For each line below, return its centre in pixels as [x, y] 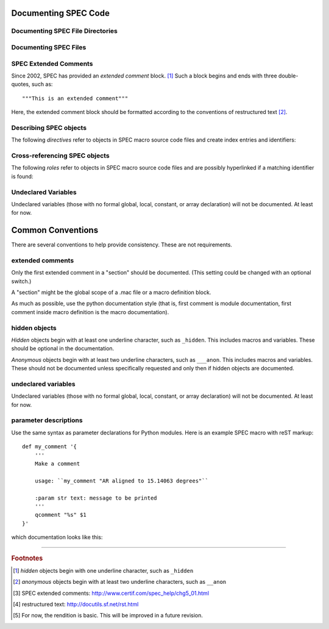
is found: [22, 176]
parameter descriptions [47, 420]
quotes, [21, 84]
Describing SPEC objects [49, 128]
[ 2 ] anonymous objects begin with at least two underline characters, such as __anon [120, 582]
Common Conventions [55, 230]
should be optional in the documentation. [63, 348]
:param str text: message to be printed [96, 498]
